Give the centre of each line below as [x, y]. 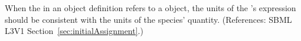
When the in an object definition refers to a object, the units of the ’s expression [150, 8]
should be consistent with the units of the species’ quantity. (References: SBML [148, 19]
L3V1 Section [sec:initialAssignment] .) [74, 31]
